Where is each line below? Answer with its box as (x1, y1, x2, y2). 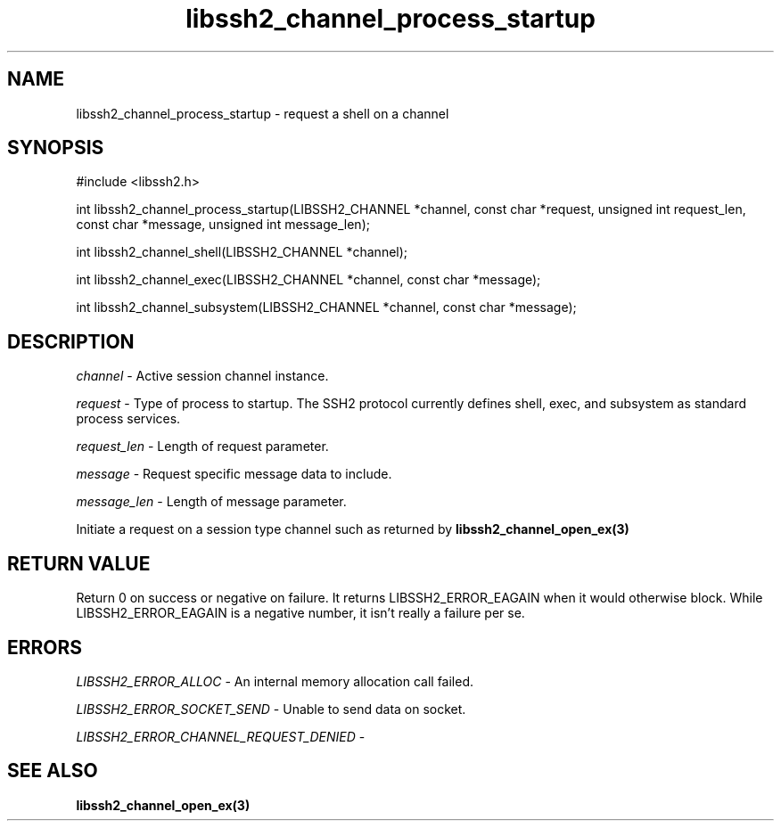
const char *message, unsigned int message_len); (76, 217, 370, 233)
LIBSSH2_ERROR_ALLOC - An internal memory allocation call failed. (76, 673, 474, 689)
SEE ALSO (7, 759, 98, 783)
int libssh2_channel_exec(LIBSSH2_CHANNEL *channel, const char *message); (76, 272, 541, 288)
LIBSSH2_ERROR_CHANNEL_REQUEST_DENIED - (76, 728, 366, 744)
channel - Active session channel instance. (76, 368, 329, 384)
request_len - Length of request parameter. (76, 439, 329, 455)
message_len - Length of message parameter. (76, 494, 347, 510)
